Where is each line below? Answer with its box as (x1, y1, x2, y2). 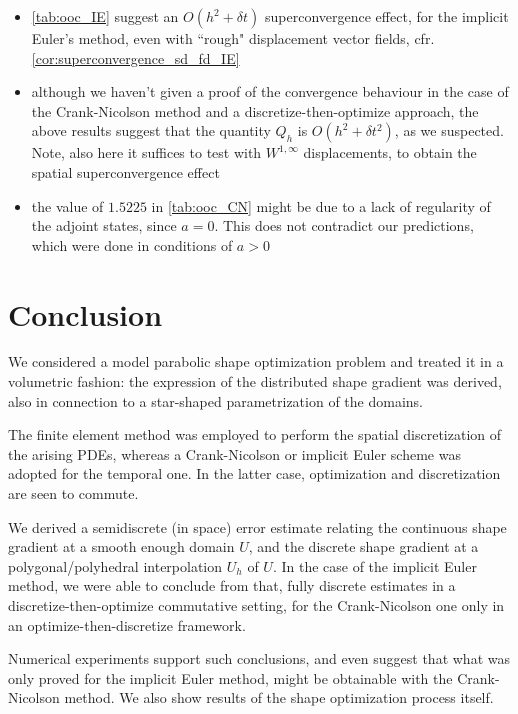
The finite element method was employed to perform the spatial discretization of (8, 424, 502, 445)
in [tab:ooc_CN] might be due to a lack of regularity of (151, 195, 491, 216)
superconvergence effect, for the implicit (265, 6, 509, 26)
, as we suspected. (394, 120, 504, 141)
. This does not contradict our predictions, (214, 215, 474, 236)
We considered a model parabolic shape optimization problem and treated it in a (8, 351, 504, 372)
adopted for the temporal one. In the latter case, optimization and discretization (8, 463, 501, 484)
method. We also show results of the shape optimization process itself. (64, 687, 494, 708)
